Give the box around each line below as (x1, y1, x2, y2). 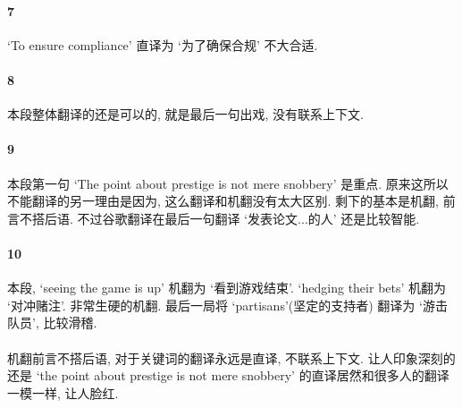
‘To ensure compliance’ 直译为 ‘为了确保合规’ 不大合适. (7, 35, 318, 54)
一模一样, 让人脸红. (7, 383, 119, 402)
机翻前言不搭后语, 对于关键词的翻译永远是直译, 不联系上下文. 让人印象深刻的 (7, 348, 456, 367)
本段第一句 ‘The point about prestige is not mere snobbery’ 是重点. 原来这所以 (7, 174, 449, 192)
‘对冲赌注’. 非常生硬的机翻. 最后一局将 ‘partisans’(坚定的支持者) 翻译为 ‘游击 (7, 295, 448, 314)
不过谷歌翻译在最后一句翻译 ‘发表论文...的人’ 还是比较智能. (77, 208, 420, 227)
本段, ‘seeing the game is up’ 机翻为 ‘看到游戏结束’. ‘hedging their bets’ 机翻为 (7, 278, 447, 297)
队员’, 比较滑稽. (7, 313, 97, 332)
